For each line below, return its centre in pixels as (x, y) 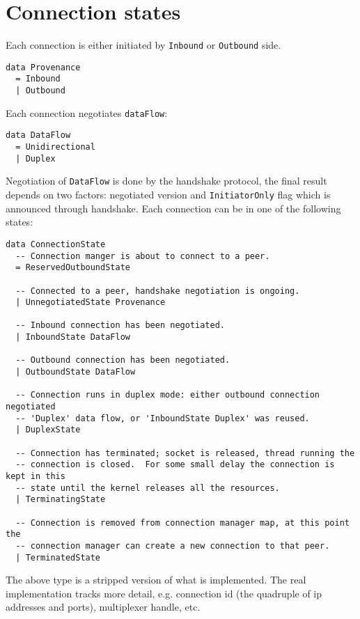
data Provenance (43, 67)
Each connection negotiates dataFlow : (87, 112)
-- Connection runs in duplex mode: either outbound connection (168, 395)
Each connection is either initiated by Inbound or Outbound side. (143, 45)
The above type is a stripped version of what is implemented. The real (156, 580)
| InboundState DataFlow (73, 337)
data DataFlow (38, 135)
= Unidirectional (55, 147)
